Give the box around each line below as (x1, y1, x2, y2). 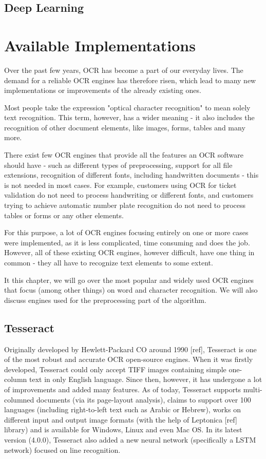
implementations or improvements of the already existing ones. (4, 85, 201, 95)
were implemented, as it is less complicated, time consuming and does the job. (4, 237, 250, 247)
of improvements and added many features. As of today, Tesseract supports (4, 384, 241, 394)
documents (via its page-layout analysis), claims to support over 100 (36, 394, 251, 405)
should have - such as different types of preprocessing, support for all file (4, 159, 233, 170)
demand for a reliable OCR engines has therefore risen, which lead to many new (4, 74, 256, 85)
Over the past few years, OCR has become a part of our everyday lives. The (4, 64, 243, 75)
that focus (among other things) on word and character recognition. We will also (4, 284, 258, 295)
